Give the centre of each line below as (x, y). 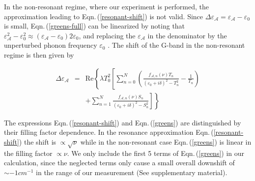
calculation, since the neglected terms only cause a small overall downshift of (119, 163)
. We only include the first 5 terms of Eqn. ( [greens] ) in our (156, 153)
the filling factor (28, 153)
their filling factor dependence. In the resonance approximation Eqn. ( (109, 132)
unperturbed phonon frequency (51, 45)
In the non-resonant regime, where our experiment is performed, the (106, 6)
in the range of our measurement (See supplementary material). (132, 172)
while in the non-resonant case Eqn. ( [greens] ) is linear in (166, 141)
